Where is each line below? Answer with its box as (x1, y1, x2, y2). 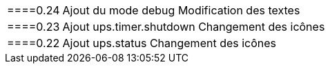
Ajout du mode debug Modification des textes (62, 3, 300, 17)
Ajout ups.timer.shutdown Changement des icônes (62, 20, 325, 33)
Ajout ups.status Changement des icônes (62, 36, 277, 50)
